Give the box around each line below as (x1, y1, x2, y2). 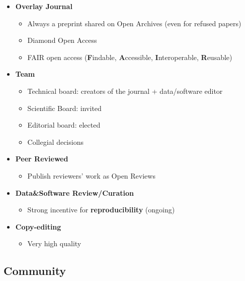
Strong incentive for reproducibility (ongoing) (27, 204, 175, 215)
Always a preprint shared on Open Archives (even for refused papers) (27, 18, 241, 28)
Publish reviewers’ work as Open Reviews (27, 170, 155, 181)
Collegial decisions (27, 136, 84, 147)
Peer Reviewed (15, 153, 68, 164)
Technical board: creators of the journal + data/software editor (27, 85, 223, 96)
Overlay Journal (15, 1, 72, 11)
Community (4, 263, 66, 278)
